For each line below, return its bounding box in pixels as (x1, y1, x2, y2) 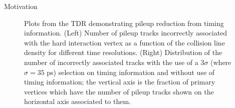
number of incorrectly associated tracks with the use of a (24, 56, 198, 67)
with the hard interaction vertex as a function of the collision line (24, 37, 225, 47)
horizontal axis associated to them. (24, 96, 131, 106)
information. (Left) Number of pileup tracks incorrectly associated (24, 27, 227, 38)
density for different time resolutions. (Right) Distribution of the (24, 47, 222, 57)
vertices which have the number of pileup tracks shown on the (24, 86, 214, 96)
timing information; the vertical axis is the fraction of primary (24, 76, 215, 87)
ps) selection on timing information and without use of (47, 66, 215, 77)
